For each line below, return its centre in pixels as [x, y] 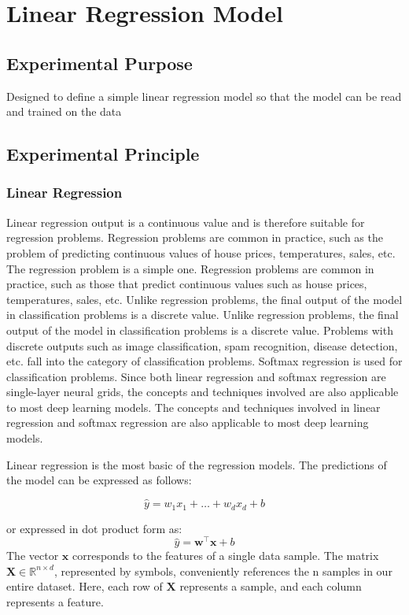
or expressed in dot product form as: [94, 528]
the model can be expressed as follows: [99, 480]
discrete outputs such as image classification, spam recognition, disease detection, [202, 345]
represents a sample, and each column [271, 586]
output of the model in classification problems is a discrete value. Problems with [200, 330]
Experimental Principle [103, 154]
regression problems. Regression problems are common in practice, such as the [195, 237]
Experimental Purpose [99, 63]
